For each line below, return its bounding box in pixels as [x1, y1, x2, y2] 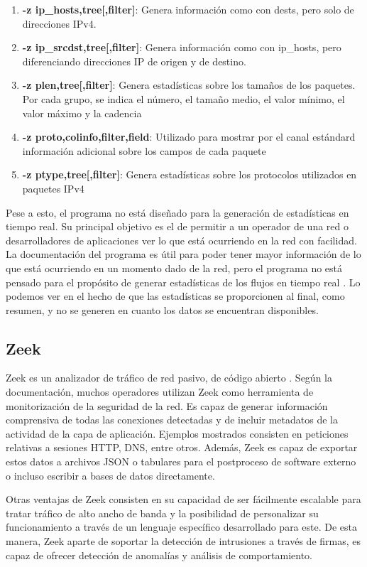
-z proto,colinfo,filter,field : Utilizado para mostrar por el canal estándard [22, 129, 356, 144]
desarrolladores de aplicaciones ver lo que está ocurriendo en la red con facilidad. [6, 232, 357, 247]
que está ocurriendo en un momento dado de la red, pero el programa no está [6, 260, 343, 275]
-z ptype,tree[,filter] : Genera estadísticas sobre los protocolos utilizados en [22, 167, 357, 182]
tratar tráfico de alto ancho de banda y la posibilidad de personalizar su [6, 505, 319, 520]
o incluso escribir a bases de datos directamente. [6, 468, 215, 482]
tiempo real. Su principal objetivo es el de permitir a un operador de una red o [6, 219, 349, 234]
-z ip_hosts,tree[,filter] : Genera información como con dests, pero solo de [22, 2, 354, 16]
